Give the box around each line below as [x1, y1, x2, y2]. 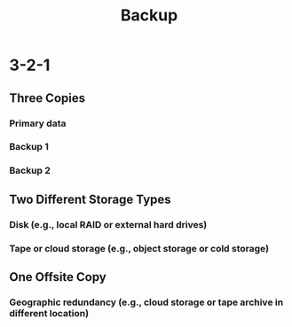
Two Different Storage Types [9, 191, 171, 206]
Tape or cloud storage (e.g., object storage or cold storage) [9, 242, 269, 254]
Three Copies [9, 90, 86, 105]
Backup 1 [9, 141, 49, 153]
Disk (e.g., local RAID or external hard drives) [9, 218, 208, 230]
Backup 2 [9, 165, 51, 177]
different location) [9, 307, 90, 319]
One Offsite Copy [9, 269, 107, 284]
